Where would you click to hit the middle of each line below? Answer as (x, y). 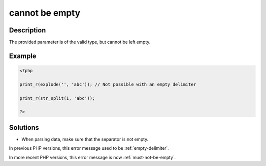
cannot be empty (45, 13)
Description (28, 30)
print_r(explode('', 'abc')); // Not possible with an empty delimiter (108, 84)
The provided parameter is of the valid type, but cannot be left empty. (80, 42)
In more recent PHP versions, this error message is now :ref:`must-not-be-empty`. (92, 157)
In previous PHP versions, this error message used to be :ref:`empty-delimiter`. (89, 148)
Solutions (24, 127)
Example (23, 56)
